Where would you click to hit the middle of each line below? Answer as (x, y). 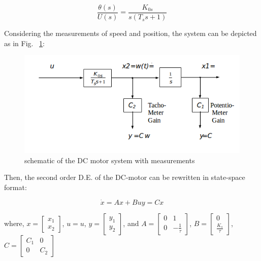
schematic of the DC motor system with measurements (110, 160)
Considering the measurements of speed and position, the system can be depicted (130, 33)
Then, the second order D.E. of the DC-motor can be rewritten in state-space (125, 177)
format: (15, 187)
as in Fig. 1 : (25, 43)
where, (14, 223)
